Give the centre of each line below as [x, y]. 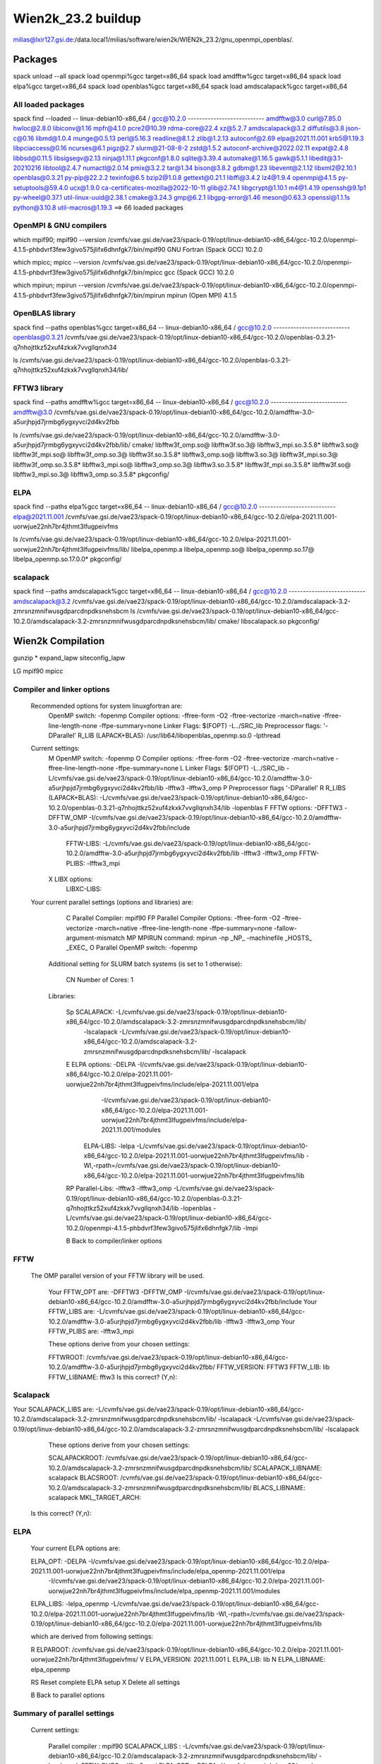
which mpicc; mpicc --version [57, 262]
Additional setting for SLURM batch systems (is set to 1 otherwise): [145, 964]
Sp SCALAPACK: [90, 1012]
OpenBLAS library [44, 313]
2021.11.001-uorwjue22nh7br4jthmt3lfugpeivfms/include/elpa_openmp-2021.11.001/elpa [158, 1571]
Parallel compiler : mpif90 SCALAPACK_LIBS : [115, 1746]
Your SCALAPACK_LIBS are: [54, 1409]
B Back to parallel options [68, 1695]
